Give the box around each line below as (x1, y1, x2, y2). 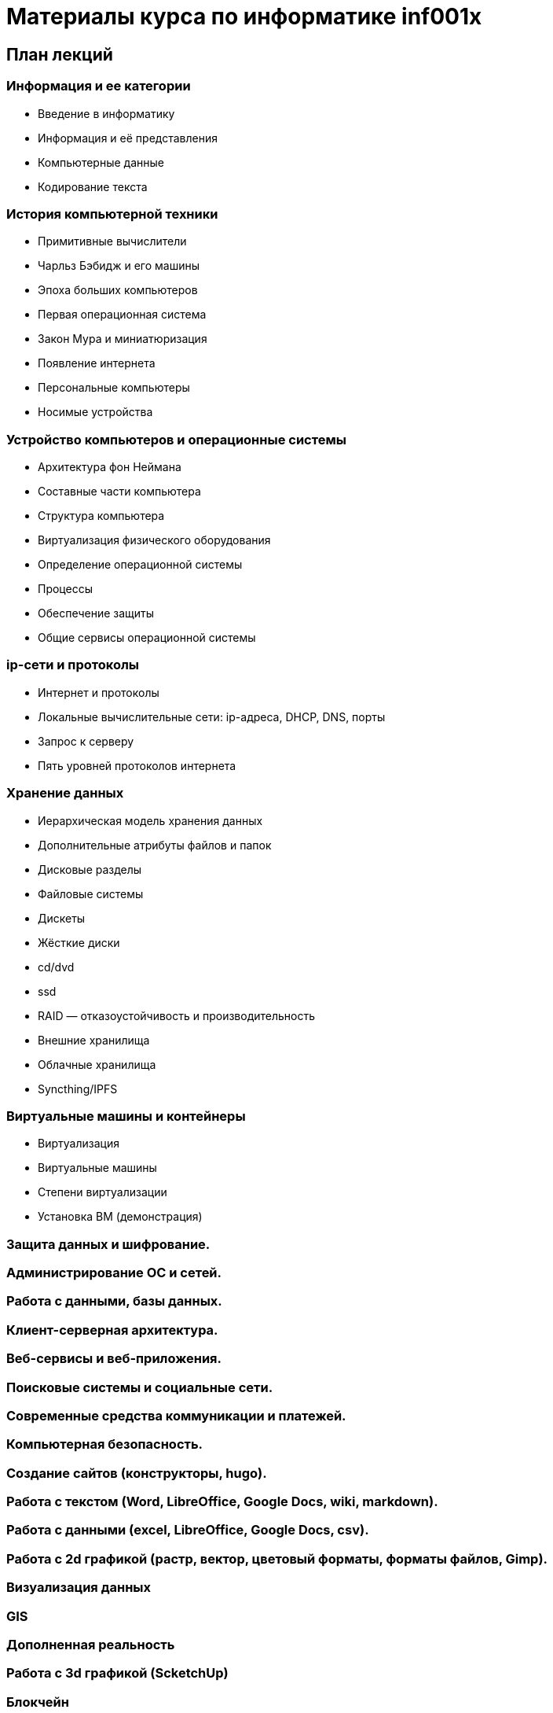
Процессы (38, 582, 93, 596)
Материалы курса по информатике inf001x (6, 3, 482, 30)
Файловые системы (38, 886, 144, 901)
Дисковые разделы (38, 862, 142, 876)
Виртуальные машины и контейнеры (6, 1107, 246, 1124)
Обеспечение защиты (38, 606, 155, 621)
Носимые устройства (38, 405, 153, 419)
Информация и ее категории (6, 78, 191, 94)
